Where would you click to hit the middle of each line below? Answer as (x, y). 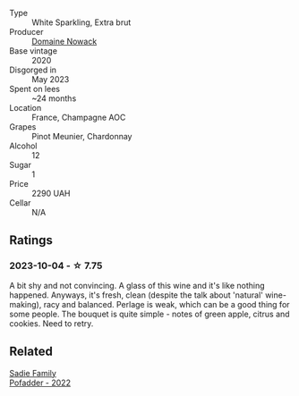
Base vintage (34, 51)
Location (26, 108)
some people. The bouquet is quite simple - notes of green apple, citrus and (149, 314)
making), (26, 304)
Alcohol (23, 146)
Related (31, 352)
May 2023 (51, 79)
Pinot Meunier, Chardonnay (82, 136)
